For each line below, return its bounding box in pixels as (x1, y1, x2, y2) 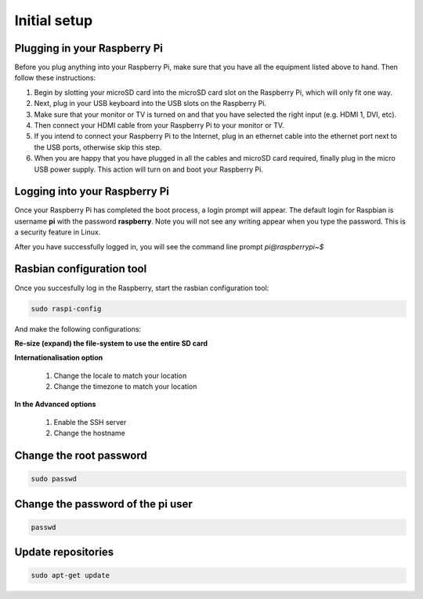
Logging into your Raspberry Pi (14, 185, 170, 198)
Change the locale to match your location (53, 371, 187, 380)
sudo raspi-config (31, 304, 102, 313)
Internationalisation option (14, 353, 103, 362)
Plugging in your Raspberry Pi (14, 42, 164, 55)
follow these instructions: (14, 73, 96, 82)
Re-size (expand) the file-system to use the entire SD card (14, 338, 208, 348)
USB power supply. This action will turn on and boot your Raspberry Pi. (34, 165, 264, 174)
